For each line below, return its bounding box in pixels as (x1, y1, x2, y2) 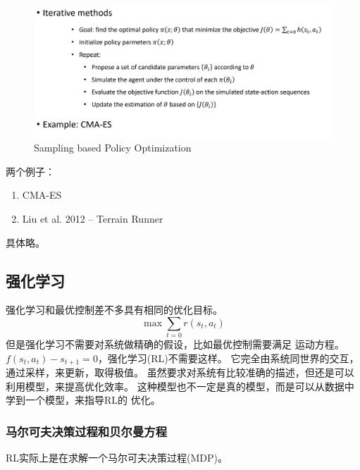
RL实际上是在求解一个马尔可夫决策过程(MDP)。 (6, 450, 228, 465)
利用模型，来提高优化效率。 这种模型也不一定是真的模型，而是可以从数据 (6, 378, 345, 393)
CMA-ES (22, 187, 62, 202)
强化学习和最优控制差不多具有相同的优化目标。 (6, 302, 223, 317)
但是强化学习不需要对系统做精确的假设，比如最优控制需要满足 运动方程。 (6, 337, 345, 352)
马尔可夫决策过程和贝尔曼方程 (6, 423, 168, 440)
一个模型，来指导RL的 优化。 (25, 392, 161, 407)
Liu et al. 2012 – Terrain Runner (22, 211, 163, 225)
